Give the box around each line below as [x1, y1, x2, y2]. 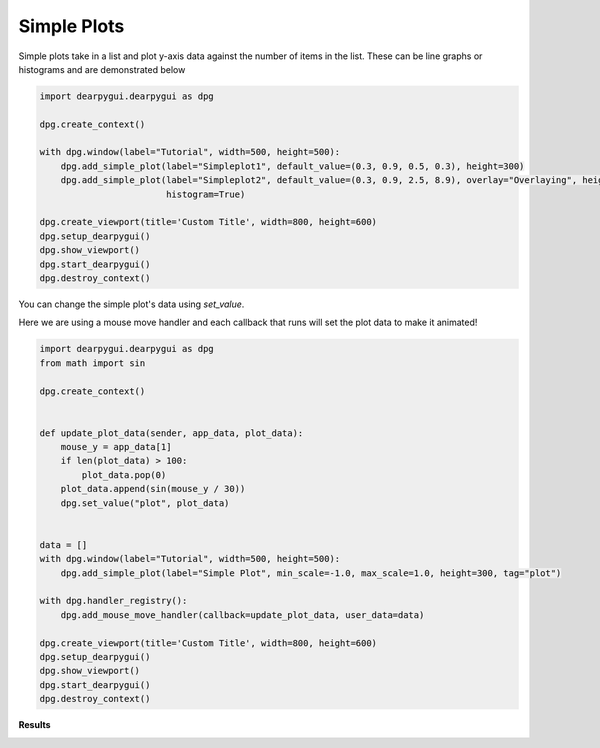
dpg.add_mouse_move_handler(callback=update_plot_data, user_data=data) [60, 609, 425, 620]
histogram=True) [165, 188, 246, 200]
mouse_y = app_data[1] [60, 441, 172, 453]
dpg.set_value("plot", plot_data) [60, 497, 230, 509]
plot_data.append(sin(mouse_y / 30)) [60, 483, 246, 495]
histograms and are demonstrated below [18, 63, 186, 75]
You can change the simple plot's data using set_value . [18, 298, 245, 310]
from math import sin [39, 357, 146, 369]
